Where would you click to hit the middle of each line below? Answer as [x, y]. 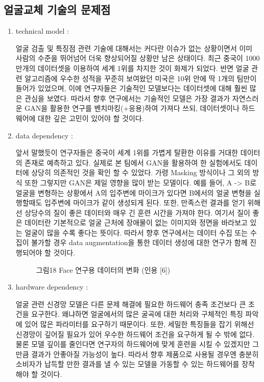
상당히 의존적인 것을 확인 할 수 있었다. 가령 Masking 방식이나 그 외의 [141, 172]
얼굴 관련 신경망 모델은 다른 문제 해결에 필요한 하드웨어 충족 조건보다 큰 [131, 304]
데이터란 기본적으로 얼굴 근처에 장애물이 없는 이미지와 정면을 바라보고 [136, 222]
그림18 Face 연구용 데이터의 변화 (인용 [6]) [103, 269]
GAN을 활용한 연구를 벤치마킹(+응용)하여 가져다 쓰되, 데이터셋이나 [132, 108]
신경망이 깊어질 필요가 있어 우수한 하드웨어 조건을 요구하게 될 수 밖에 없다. [135, 334]
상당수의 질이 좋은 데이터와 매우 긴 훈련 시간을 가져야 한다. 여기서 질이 [137, 212]
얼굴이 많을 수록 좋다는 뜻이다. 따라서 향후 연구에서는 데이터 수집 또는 [136, 232]
